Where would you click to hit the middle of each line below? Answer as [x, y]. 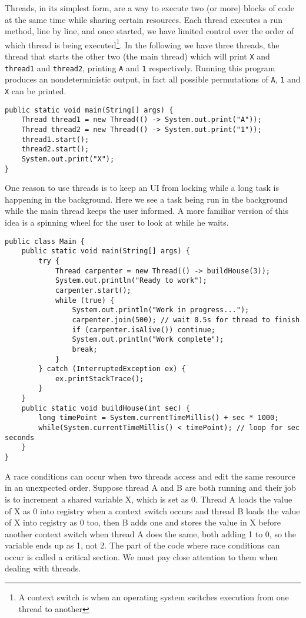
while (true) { [85, 300]
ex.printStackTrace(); [99, 379]
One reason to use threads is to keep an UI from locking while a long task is [142, 188]
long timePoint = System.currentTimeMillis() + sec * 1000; [159, 418]
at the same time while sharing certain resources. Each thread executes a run [144, 19]
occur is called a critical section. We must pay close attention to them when [142, 556]
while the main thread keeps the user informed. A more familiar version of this [147, 211]
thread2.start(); [55, 149]
